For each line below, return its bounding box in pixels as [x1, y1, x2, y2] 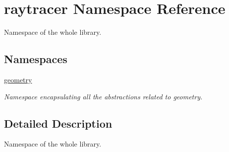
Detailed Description [4, 115, 113, 131]
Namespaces [4, 51, 67, 67]
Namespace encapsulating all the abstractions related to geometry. [4, 91, 203, 101]
